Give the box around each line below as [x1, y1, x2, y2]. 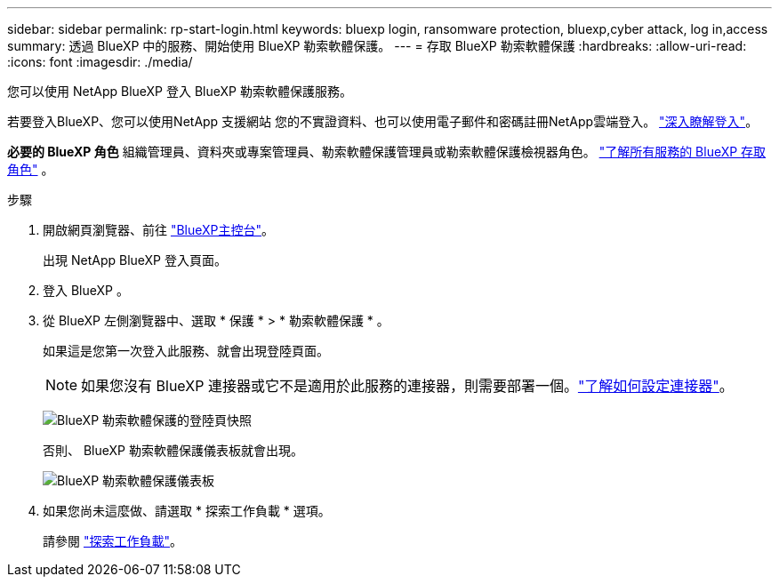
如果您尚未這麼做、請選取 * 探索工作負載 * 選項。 [43, 503, 331, 518]
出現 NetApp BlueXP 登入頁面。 [43, 252, 227, 268]
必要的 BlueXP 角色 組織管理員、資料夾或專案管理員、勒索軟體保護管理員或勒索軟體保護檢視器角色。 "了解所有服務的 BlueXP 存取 [7, 144, 767, 159]
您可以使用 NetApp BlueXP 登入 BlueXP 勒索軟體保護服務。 [7, 84, 352, 99]
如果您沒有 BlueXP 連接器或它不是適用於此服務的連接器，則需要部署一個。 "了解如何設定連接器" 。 [81, 377, 734, 395]
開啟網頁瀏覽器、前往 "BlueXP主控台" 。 [43, 222, 275, 237]
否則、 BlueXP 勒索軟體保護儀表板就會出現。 [43, 443, 303, 458]
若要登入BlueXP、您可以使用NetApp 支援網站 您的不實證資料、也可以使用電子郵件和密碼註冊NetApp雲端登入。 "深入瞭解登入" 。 [7, 114, 759, 129]
